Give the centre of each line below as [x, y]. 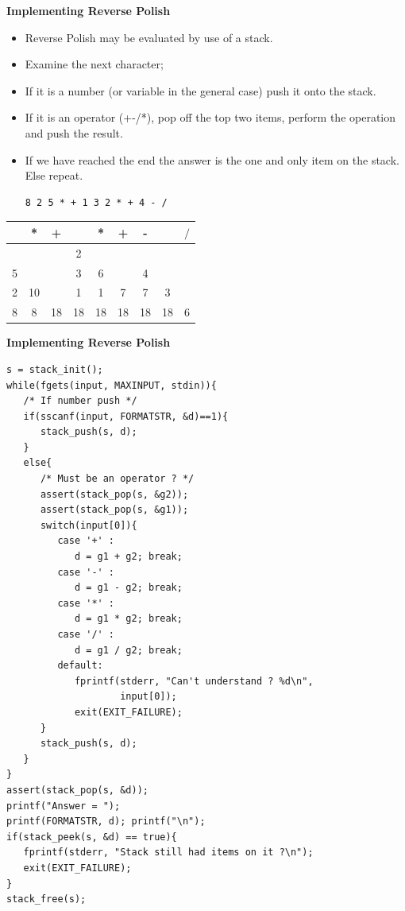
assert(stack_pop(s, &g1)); [114, 510]
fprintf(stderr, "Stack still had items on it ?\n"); [168, 853]
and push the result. [74, 132]
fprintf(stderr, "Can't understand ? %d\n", [194, 681]
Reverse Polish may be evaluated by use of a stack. [149, 37]
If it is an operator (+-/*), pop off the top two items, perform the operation [210, 117]
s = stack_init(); [55, 369]
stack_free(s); [46, 899]
